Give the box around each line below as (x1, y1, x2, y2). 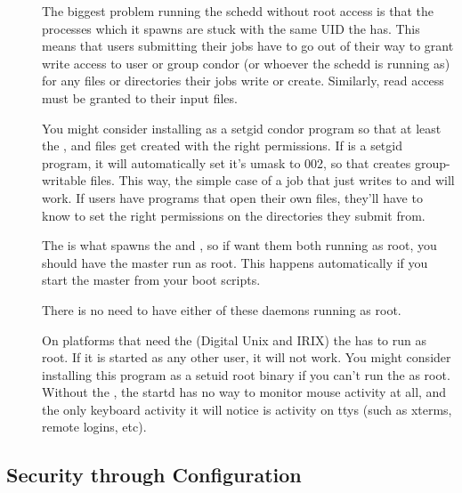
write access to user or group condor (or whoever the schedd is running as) (42, 53, 450, 72)
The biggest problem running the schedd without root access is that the (42, 2, 434, 20)
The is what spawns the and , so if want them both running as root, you (42, 236, 437, 255)
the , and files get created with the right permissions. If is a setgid (42, 136, 402, 155)
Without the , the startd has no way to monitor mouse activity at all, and (42, 383, 447, 401)
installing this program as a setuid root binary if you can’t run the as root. (42, 365, 450, 384)
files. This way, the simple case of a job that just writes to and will (90, 171, 455, 190)
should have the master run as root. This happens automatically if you (42, 253, 428, 271)
